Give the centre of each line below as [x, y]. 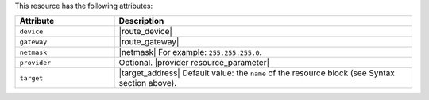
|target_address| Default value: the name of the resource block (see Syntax [257, 73]
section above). [148, 83]
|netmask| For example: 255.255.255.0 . [190, 52]
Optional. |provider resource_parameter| [194, 63]
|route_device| [145, 32]
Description [141, 21]
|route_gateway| [149, 42]
